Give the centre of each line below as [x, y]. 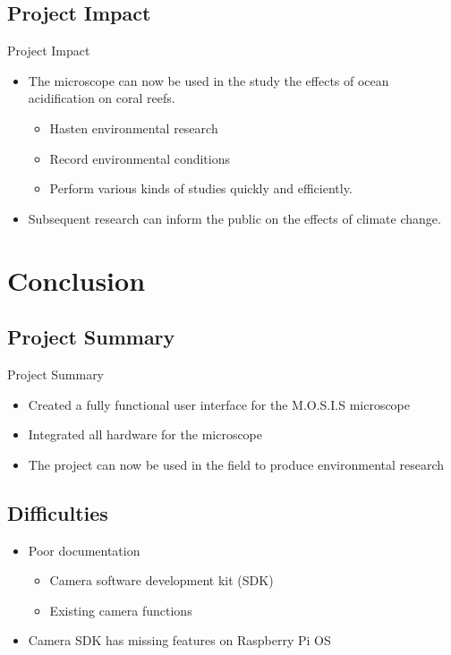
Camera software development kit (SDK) [162, 580]
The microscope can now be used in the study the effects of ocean [208, 80]
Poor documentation [84, 550]
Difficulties [58, 512]
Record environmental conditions [140, 158]
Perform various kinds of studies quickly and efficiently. [201, 188]
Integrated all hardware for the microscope [145, 434]
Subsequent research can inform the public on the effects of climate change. [234, 218]
